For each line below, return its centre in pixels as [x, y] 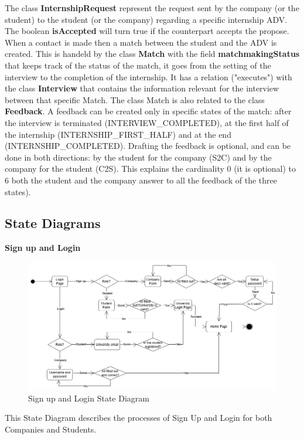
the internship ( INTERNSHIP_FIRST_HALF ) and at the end [118, 134]
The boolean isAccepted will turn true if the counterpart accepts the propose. [147, 31]
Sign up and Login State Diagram [89, 398]
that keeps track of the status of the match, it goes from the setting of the [138, 65]
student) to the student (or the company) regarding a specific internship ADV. [146, 19]
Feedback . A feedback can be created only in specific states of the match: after [148, 111]
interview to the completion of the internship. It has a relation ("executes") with [148, 76]
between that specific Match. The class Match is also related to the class [135, 99]
